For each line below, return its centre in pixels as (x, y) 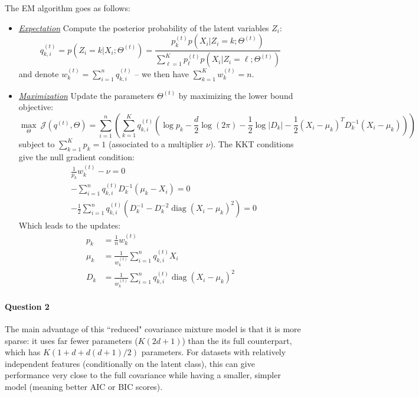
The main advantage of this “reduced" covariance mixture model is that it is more (153, 328)
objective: (36, 107)
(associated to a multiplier (156, 143)
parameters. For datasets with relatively (214, 352)
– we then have (162, 73)
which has (23, 352)
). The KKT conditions (252, 143)
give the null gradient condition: (76, 156)
